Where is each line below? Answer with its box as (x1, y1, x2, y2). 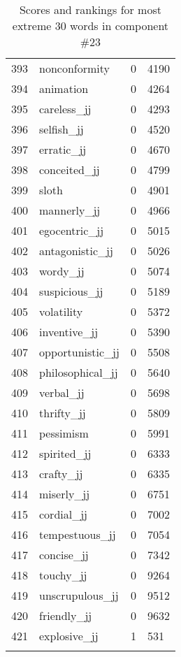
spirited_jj (39, 445, 92, 461)
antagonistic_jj (39, 243, 113, 259)
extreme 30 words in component (12, 17, 169, 34)
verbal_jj (39, 384, 85, 400)
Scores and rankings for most (19, 1, 161, 17)
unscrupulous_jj (39, 587, 119, 603)
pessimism (39, 425, 89, 441)
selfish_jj (39, 121, 84, 137)
